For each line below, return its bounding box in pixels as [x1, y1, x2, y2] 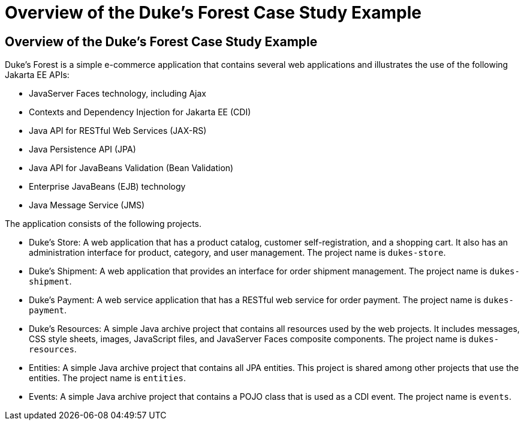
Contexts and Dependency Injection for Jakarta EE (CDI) [29, 107, 251, 118]
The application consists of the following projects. [5, 219, 202, 229]
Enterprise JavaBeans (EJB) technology [29, 181, 186, 192]
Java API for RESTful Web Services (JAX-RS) [29, 125, 207, 136]
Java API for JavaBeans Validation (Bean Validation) [29, 163, 234, 173]
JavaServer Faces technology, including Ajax [29, 88, 206, 99]
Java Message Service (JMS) [29, 200, 145, 211]
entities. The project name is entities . [29, 373, 186, 384]
